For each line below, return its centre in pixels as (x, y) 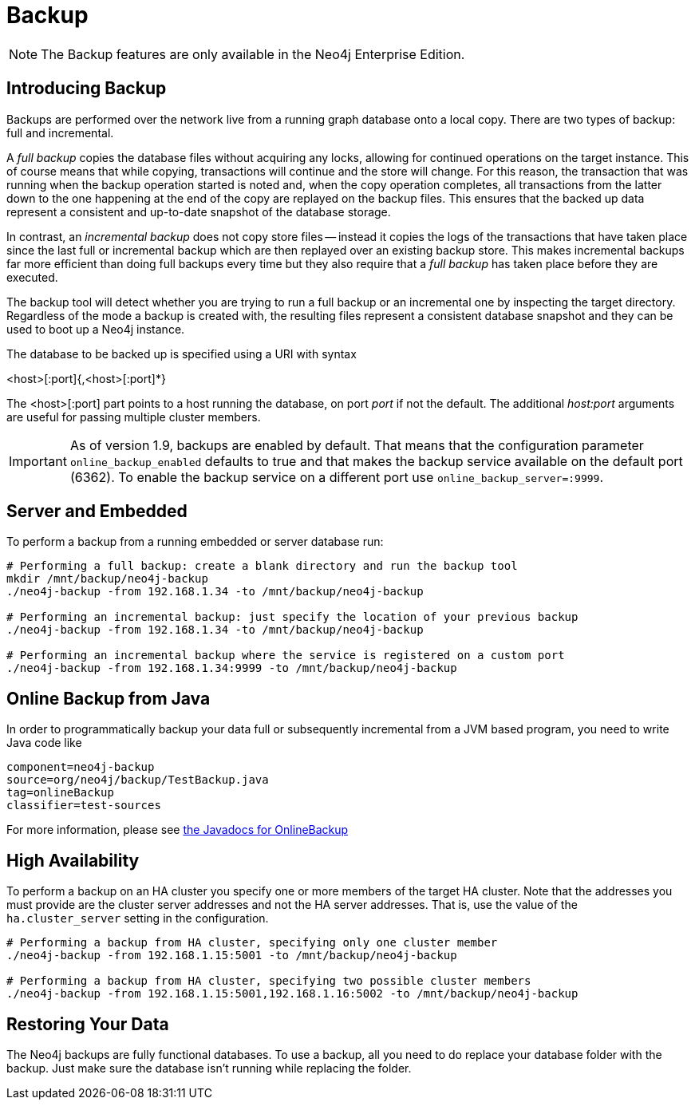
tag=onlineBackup (60, 793)
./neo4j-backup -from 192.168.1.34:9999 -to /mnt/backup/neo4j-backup (232, 668)
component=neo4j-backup (81, 767)
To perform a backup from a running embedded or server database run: (195, 542)
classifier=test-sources (84, 806)
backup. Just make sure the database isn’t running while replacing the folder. (209, 1068)
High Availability (73, 860)
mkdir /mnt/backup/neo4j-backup (107, 579)
